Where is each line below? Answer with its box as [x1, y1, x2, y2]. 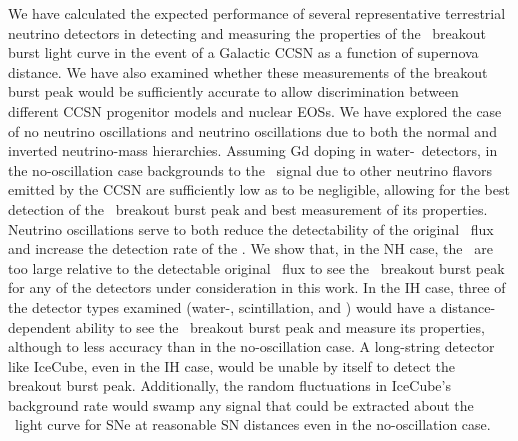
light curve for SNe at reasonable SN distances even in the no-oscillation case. [14, 414, 491, 435]
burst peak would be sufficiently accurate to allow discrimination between [8, 81, 459, 102]
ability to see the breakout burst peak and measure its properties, [75, 316, 485, 337]
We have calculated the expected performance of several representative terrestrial [8, 3, 506, 23]
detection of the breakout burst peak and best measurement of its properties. [8, 198, 488, 219]
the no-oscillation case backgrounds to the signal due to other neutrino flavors [8, 159, 492, 180]
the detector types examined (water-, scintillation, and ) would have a [8, 296, 436, 317]
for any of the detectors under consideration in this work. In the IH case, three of [8, 277, 506, 298]
